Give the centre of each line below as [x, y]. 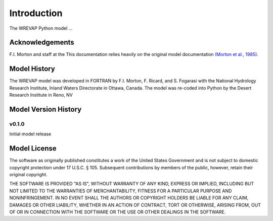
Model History [32, 69]
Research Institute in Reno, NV [41, 95]
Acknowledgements [42, 43]
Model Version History [45, 109]
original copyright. [28, 174]
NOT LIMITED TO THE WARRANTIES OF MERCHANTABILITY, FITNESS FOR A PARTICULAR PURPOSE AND [121, 191]
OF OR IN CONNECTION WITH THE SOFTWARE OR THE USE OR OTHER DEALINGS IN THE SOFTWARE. [118, 212]
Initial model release [30, 134]
